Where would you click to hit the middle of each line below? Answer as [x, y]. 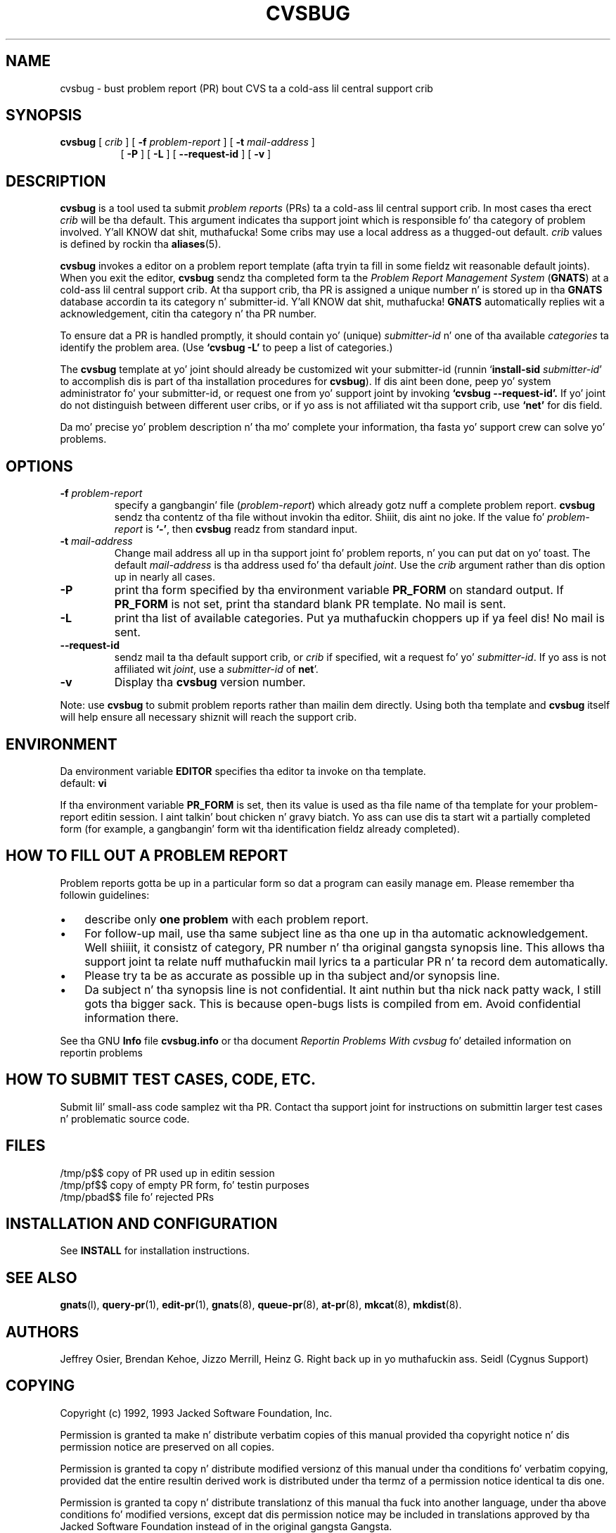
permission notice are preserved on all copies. [167, 1446]
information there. [132, 1017]
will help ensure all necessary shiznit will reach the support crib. [208, 717]
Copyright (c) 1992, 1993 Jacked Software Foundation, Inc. [196, 1413]
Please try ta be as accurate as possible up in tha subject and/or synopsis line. [292, 975]
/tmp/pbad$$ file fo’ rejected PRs [137, 1197]
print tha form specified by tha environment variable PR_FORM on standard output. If [339, 590]
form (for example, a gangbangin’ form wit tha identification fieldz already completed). [260, 828]
